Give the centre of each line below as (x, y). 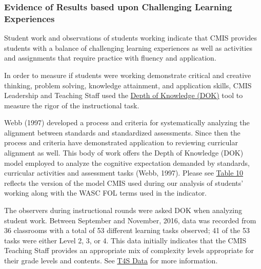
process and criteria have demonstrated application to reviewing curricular (121, 142)
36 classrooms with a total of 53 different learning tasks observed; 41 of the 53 (127, 230)
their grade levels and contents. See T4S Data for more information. (111, 261)
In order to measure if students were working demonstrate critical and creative (128, 75)
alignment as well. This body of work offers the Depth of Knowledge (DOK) (124, 153)
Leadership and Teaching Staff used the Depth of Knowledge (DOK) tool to (124, 95)
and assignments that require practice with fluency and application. (110, 58)
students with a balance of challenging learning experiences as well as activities (128, 47)
